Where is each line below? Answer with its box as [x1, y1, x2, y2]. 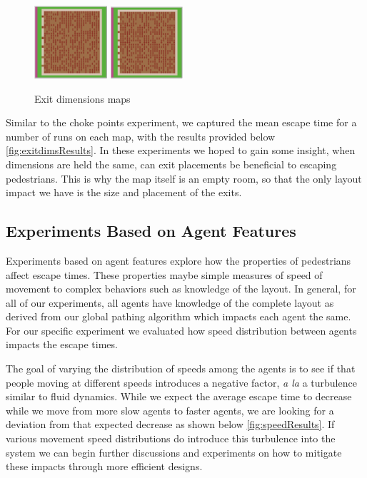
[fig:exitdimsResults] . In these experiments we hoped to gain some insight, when [6, 143, 356, 158]
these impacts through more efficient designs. [6, 459, 203, 474]
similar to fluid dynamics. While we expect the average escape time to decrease [6, 389, 352, 404]
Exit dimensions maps [34, 91, 131, 106]
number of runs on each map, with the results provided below [6, 128, 276, 143]
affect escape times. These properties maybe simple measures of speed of [6, 267, 323, 282]
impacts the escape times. [6, 337, 118, 352]
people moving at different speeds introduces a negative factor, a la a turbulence [6, 375, 357, 390]
